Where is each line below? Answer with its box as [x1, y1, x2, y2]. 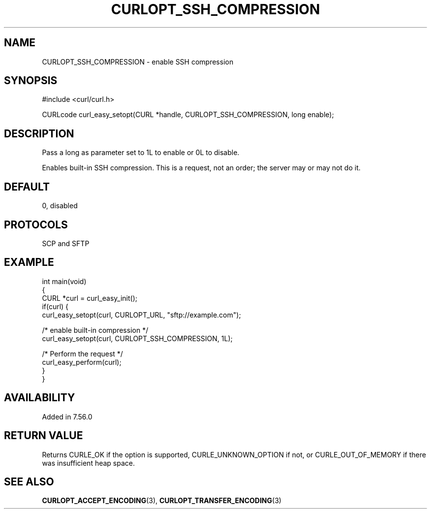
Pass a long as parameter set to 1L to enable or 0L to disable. [42, 148, 240, 157]
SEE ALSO [4, 475, 54, 488]
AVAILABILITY [4, 391, 75, 404]
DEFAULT [4, 180, 50, 193]
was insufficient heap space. [42, 458, 135, 467]
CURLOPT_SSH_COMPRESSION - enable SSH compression [42, 57, 234, 66]
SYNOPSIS [4, 74, 58, 87]
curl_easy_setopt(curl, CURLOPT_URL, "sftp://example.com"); [42, 310, 241, 319]
